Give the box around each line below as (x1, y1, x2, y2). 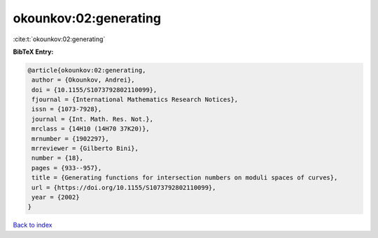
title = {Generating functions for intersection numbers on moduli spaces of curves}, (31, 174, 338, 181)
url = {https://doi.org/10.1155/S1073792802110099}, (31, 184, 216, 191)
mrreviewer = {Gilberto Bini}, (31, 144, 139, 153)
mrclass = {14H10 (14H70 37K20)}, (31, 125, 150, 133)
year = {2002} (31, 193, 80, 201)
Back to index (13, 221, 52, 230)
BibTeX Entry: (13, 47, 54, 56)
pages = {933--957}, (31, 164, 102, 172)
